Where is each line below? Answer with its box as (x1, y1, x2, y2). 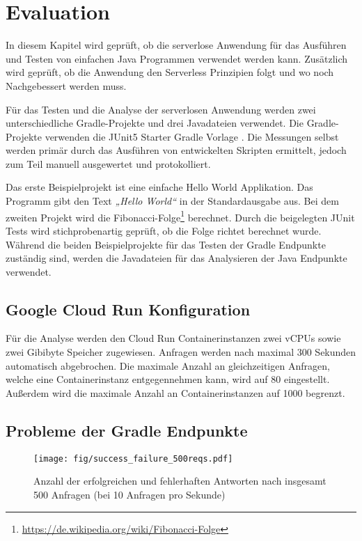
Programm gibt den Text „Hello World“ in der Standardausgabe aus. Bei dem (6, 194, 339, 208)
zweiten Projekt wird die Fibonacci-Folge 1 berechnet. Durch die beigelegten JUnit (6, 207, 355, 224)
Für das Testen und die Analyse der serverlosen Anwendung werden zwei (6, 102, 316, 116)
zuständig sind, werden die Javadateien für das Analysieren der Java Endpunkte (6, 251, 347, 265)
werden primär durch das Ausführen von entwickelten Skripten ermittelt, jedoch (6, 143, 347, 157)
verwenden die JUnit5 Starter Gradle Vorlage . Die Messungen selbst (45, 129, 339, 143)
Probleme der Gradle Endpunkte (6, 419, 248, 441)
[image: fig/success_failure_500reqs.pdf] (33, 453, 233, 464)
